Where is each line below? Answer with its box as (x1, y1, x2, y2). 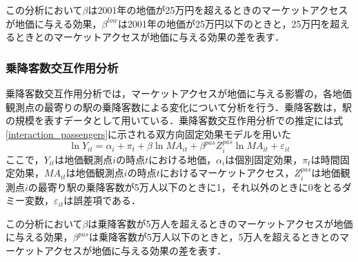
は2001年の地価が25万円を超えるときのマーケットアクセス (88, 3, 348, 17)
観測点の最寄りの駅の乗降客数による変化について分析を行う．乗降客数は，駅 (6, 99, 352, 114)
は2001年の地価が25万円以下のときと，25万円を (118, 16, 330, 30)
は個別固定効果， (225, 152, 303, 166)
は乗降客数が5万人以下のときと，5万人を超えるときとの (89, 230, 339, 244)
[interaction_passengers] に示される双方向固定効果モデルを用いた (6, 126, 292, 141)
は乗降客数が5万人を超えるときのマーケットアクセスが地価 (88, 216, 353, 230)
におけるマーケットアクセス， (159, 165, 295, 180)
